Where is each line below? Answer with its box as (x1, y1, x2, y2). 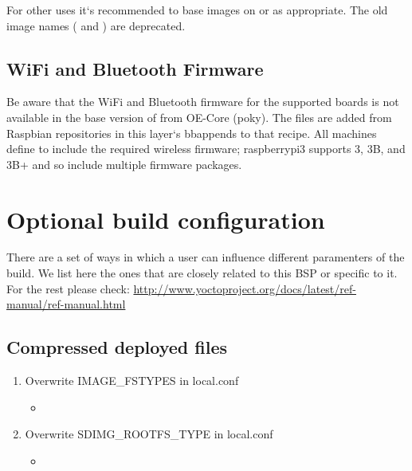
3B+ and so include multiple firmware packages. (6, 155, 242, 172)
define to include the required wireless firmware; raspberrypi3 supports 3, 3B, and (6, 140, 406, 157)
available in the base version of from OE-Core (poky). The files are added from (6, 108, 392, 125)
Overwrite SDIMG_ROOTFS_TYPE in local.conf (25, 426, 273, 442)
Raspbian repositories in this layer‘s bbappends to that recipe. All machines (6, 124, 377, 141)
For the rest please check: (6, 280, 130, 296)
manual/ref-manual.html (6, 296, 126, 312)
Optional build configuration (6, 202, 325, 235)
